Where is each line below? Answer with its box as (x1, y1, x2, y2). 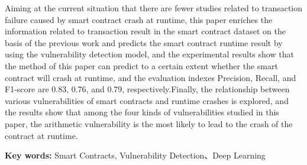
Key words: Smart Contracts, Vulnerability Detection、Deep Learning (5, 149, 266, 161)
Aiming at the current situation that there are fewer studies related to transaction (5, 2, 303, 14)
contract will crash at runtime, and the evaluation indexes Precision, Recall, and (5, 71, 296, 83)
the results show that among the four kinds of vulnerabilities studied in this (5, 106, 279, 118)
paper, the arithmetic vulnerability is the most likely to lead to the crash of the (5, 117, 293, 130)
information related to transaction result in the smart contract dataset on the (5, 25, 286, 37)
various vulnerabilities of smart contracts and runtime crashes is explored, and (5, 94, 289, 106)
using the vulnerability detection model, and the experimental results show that (5, 48, 294, 60)
